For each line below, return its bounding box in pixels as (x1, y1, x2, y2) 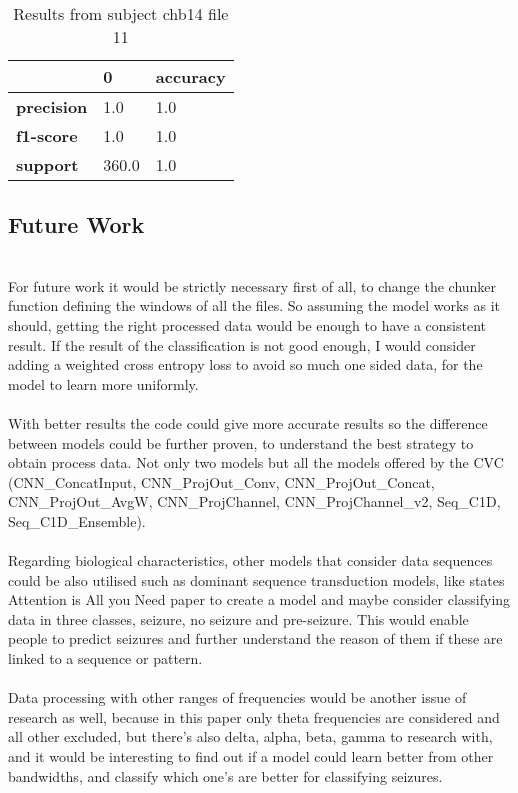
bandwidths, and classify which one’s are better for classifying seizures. (8, 765, 443, 786)
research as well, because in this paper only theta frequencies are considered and (8, 706, 500, 727)
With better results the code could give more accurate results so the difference (8, 412, 488, 433)
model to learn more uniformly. (8, 373, 199, 394)
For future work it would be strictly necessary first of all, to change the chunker (8, 275, 497, 296)
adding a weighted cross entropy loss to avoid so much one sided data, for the (8, 354, 483, 375)
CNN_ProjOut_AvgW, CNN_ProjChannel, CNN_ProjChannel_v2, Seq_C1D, (8, 491, 501, 512)
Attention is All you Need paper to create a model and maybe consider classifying (8, 589, 511, 610)
